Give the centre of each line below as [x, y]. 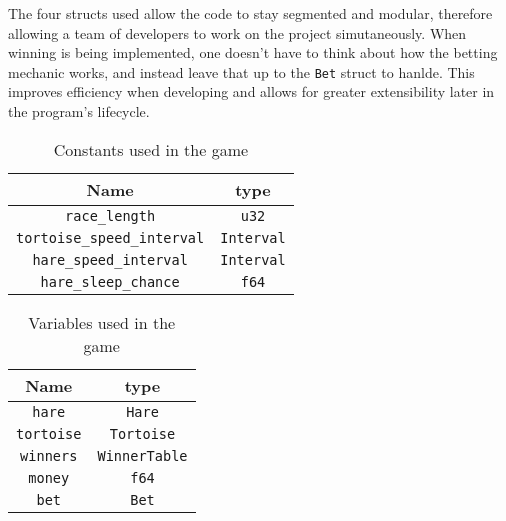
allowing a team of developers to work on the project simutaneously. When [237, 32]
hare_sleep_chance [110, 281]
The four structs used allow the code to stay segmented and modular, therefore [250, 13]
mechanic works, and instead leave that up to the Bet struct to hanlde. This [241, 71]
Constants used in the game [151, 149]
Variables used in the [102, 322]
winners [49, 455]
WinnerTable [142, 455]
